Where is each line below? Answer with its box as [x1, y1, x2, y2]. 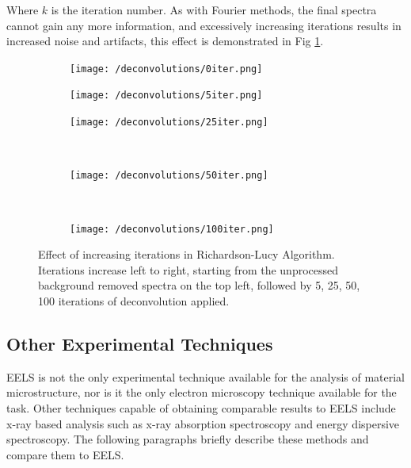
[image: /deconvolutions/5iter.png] [70, 90, 263, 102]
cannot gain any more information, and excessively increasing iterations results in [6, 17, 401, 33]
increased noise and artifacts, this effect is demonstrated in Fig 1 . [6, 33, 324, 49]
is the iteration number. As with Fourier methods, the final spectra [51, 2, 377, 17]
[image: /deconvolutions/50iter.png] [70, 170, 268, 182]
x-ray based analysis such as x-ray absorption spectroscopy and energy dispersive [6, 415, 400, 432]
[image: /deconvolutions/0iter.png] [70, 63, 263, 75]
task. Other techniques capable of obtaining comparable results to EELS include [6, 400, 396, 416]
